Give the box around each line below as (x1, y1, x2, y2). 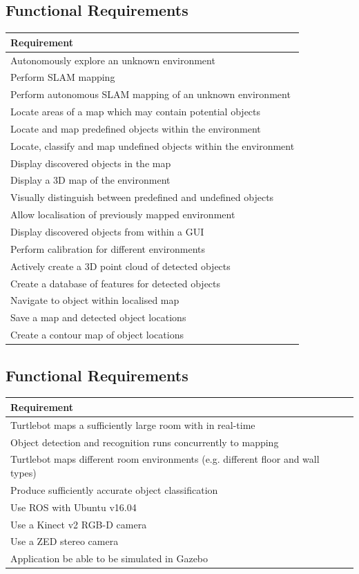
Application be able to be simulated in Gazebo (10, 551, 208, 566)
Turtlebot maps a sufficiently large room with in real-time (10, 417, 255, 432)
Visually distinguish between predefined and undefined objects (10, 190, 274, 204)
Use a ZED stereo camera (10, 534, 119, 548)
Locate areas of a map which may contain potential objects (10, 104, 261, 119)
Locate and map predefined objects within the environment (10, 121, 261, 135)
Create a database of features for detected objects (10, 276, 221, 290)
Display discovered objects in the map (10, 155, 171, 170)
